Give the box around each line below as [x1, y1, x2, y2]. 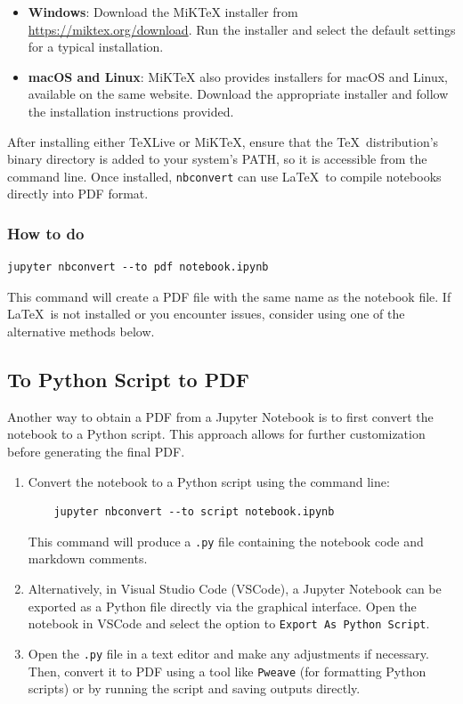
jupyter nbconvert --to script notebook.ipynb [53, 506, 335, 519]
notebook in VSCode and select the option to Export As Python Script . [28, 614, 430, 633]
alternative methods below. [7, 322, 155, 340]
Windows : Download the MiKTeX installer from [28, 3, 298, 20]
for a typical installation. [28, 37, 164, 56]
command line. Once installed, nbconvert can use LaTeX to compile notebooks [7, 166, 442, 185]
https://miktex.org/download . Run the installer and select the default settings [28, 20, 456, 38]
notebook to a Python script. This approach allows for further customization [7, 425, 426, 443]
